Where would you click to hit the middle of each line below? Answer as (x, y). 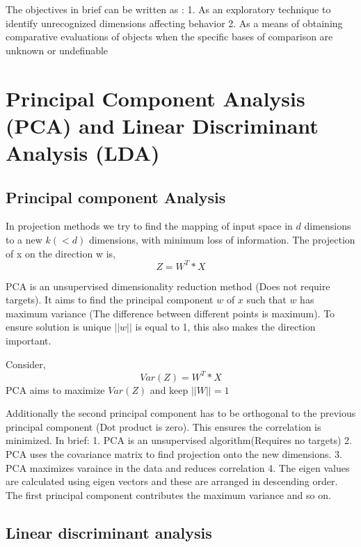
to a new (24, 239)
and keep (169, 389)
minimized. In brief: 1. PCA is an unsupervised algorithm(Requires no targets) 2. (179, 440)
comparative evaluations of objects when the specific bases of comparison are (169, 37)
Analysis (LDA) (83, 152)
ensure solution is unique (58, 327)
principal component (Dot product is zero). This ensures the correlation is (163, 426)
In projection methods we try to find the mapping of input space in (149, 226)
